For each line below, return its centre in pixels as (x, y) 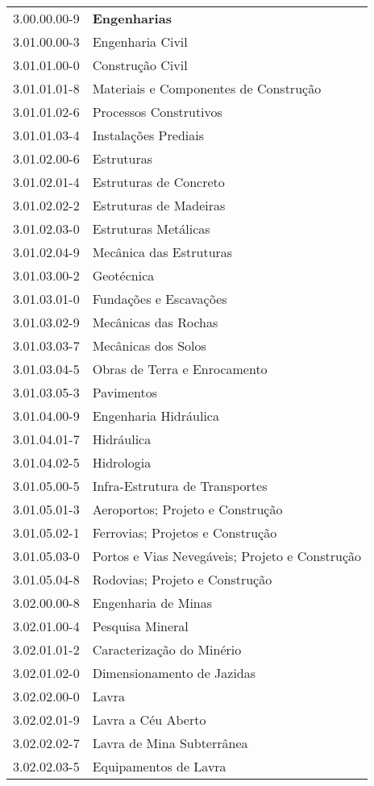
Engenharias (132, 18)
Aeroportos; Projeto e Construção (187, 509)
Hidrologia (122, 462)
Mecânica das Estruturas (162, 252)
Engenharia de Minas (152, 603)
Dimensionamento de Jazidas (174, 673)
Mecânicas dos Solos (149, 345)
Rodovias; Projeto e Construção (182, 579)
